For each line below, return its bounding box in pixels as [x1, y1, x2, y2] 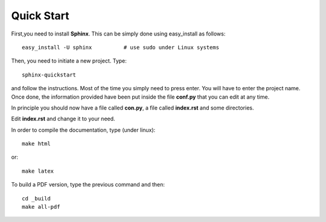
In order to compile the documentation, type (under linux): [11, 126, 156, 134]
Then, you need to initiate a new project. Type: [11, 57, 127, 64]
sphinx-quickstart [22, 71, 77, 78]
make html [22, 140, 51, 147]
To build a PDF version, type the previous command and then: [11, 181, 165, 188]
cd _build [22, 195, 51, 202]
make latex [22, 167, 54, 174]
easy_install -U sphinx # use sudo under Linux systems [22, 44, 220, 51]
